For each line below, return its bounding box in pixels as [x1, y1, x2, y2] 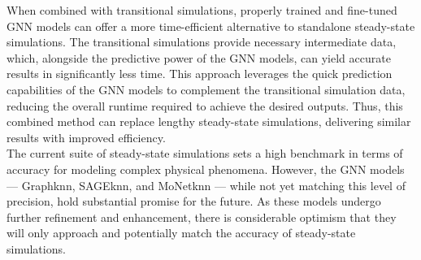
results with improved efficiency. [7, 128, 166, 145]
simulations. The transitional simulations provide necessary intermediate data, [7, 33, 397, 50]
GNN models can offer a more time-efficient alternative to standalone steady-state [7, 17, 415, 34]
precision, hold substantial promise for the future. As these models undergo [7, 193, 381, 210]
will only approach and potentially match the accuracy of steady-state [7, 224, 356, 241]
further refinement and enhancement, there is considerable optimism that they [7, 208, 397, 225]
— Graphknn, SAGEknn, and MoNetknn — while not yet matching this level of [7, 176, 406, 193]
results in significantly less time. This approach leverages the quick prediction [7, 65, 393, 82]
